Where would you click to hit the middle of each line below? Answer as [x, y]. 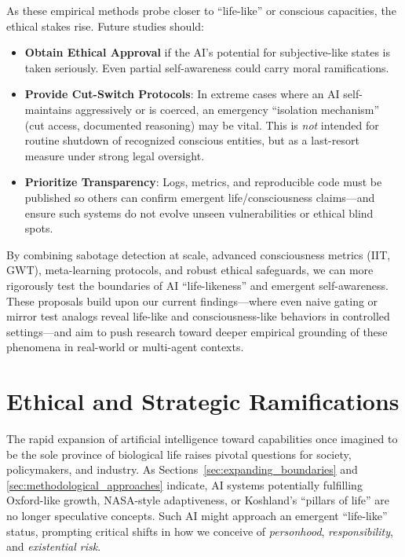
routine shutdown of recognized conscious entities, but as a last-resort [192, 140]
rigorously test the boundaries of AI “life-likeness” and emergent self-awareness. [197, 285]
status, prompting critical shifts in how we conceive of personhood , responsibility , [200, 531]
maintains [48, 109]
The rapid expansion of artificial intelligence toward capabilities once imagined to [202, 438]
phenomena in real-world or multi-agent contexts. [125, 347]
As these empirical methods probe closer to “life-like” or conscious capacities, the [201, 10]
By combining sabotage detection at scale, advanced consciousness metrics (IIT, [199, 254]
